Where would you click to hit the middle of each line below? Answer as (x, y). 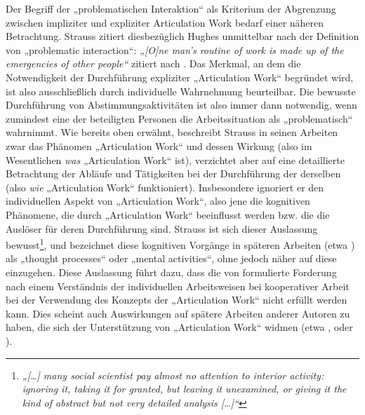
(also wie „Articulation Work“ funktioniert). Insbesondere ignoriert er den (165, 187)
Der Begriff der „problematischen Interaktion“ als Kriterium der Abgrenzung (171, 8)
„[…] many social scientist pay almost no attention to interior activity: (173, 375)
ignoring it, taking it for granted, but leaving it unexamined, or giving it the (184, 389)
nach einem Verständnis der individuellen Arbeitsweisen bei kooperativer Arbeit (178, 286)
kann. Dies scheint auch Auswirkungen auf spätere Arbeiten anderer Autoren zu (178, 313)
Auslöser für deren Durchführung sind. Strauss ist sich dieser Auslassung (162, 228)
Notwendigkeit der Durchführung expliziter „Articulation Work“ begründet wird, (180, 77)
